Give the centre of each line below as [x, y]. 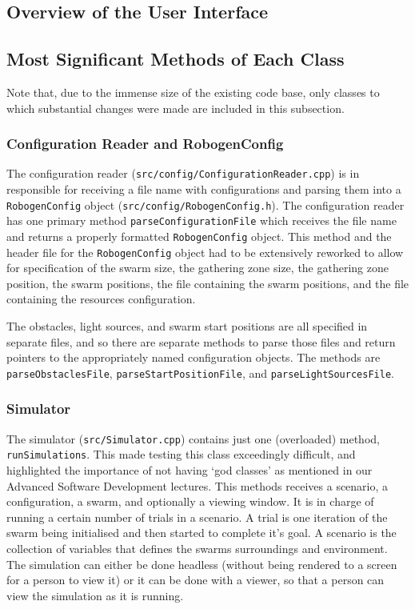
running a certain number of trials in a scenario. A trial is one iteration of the [197, 517]
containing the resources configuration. [101, 299]
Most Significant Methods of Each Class [176, 59]
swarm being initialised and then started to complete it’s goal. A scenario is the [202, 533]
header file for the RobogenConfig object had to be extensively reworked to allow [205, 252]
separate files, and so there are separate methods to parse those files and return [201, 341]
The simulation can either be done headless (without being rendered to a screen [202, 564]
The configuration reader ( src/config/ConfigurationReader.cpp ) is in [183, 173]
